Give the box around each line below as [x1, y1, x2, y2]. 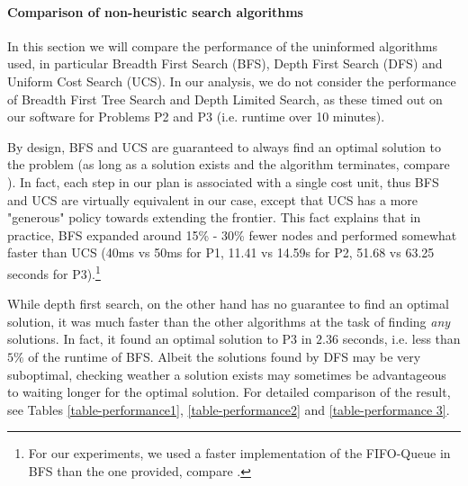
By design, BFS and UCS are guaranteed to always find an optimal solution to [7, 137, 441, 156]
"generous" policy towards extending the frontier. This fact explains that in [7, 208, 421, 227]
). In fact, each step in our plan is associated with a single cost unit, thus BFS [7, 172, 439, 191]
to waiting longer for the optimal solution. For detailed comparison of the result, [7, 382, 451, 401]
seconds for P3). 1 [7, 261, 101, 283]
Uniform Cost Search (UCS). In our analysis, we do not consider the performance [7, 71, 456, 90]
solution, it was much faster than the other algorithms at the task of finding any [7, 311, 451, 330]
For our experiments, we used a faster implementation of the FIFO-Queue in [28, 444, 451, 463]
